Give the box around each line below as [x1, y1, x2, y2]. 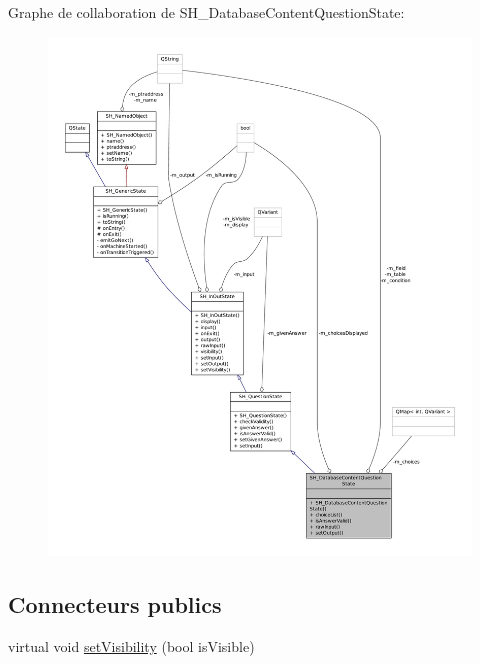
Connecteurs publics [8, 589, 222, 620]
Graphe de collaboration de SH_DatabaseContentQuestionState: [8, 2, 405, 22]
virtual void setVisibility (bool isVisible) [8, 635, 255, 656]
